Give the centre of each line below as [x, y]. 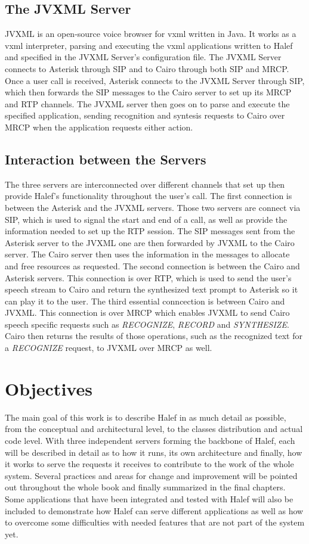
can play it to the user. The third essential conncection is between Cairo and [145, 301]
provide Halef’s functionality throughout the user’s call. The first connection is [149, 196]
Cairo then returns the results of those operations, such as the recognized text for [154, 336]
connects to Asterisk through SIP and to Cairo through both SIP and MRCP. [147, 68]
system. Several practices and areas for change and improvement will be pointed [151, 475]
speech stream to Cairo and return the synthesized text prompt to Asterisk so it [152, 289]
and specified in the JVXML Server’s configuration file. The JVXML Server [143, 57]
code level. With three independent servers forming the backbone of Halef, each [150, 440]
